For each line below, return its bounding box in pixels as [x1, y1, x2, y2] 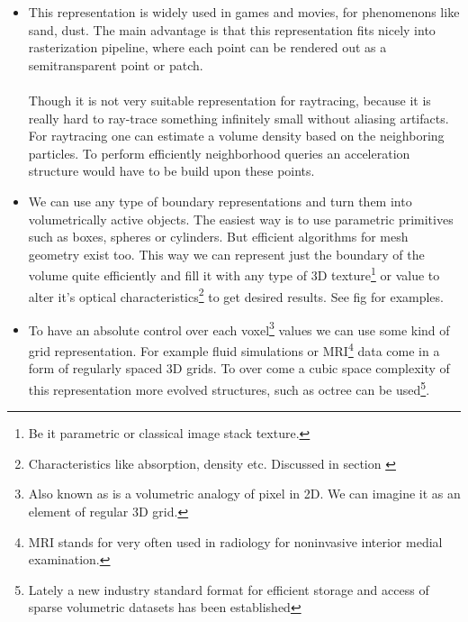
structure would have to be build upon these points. [28, 161, 315, 180]
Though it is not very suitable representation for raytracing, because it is [28, 90, 431, 109]
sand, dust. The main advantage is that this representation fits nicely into [28, 20, 436, 39]
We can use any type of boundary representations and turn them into [28, 191, 412, 210]
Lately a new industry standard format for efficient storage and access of [28, 580, 429, 599]
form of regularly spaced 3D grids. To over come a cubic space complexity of [28, 359, 450, 378]
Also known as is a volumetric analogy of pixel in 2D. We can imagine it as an [28, 484, 461, 503]
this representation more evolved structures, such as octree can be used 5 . [28, 377, 430, 398]
